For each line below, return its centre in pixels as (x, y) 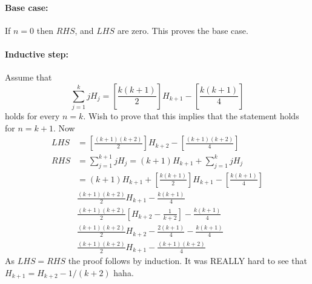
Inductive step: (37, 54)
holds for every (32, 116)
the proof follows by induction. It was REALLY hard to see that (188, 261)
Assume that (28, 77)
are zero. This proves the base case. (183, 30)
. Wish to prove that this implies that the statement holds (191, 116)
